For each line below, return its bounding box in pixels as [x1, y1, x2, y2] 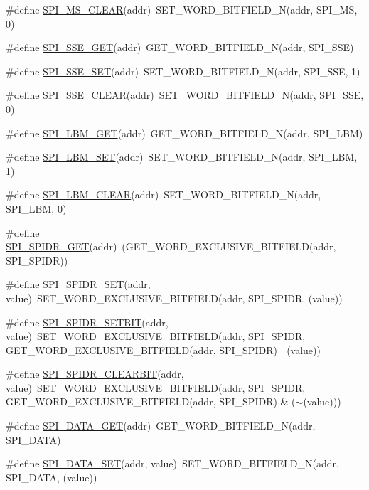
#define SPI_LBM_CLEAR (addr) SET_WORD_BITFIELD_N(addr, [6, 187, 321, 202]
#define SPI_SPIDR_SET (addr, [6, 277, 151, 292]
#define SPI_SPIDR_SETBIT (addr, [6, 314, 169, 329]
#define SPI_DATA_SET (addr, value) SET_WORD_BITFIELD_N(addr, [6, 456, 339, 471]
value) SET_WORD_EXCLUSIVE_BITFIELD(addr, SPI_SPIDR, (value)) [6, 290, 343, 305]
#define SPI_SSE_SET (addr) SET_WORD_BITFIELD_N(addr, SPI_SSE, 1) [6, 63, 360, 78]
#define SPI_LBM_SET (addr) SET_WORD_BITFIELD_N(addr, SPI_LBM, [6, 149, 358, 164]
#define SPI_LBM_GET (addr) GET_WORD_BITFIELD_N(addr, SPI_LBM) [6, 125, 363, 140]
